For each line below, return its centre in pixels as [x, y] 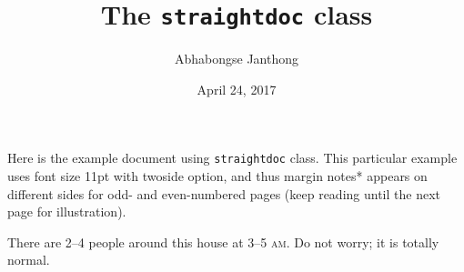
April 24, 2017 [237, 89]
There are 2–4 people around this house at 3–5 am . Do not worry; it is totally [223, 242]
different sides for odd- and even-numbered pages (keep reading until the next [224, 193]
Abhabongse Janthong [237, 59]
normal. [29, 260]
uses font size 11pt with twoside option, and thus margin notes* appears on [217, 176]
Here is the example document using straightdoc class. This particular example [232, 158]
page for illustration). [67, 212]
